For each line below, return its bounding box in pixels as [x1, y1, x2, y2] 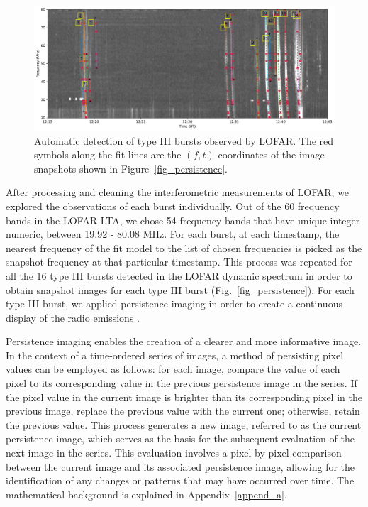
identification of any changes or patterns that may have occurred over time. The [6, 473, 355, 488]
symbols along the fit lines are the [34, 147, 182, 162]
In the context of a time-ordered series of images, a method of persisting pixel [6, 347, 344, 362]
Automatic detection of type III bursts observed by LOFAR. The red [34, 133, 334, 148]
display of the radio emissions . [6, 310, 140, 325]
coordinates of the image [218, 147, 325, 162]
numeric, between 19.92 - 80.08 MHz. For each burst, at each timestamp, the [6, 227, 340, 241]
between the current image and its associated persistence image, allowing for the [6, 459, 355, 474]
